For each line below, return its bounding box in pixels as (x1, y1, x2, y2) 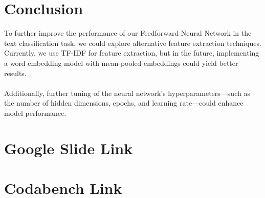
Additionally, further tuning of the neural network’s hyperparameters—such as (4, 87, 250, 98)
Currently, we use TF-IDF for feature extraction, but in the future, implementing (4, 47, 259, 58)
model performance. (4, 107, 67, 118)
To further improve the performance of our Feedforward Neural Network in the (4, 28, 252, 38)
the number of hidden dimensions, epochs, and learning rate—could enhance (4, 97, 244, 108)
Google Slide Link (4, 137, 133, 158)
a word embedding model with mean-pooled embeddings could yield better (4, 57, 238, 68)
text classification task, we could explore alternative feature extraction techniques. (4, 37, 261, 48)
